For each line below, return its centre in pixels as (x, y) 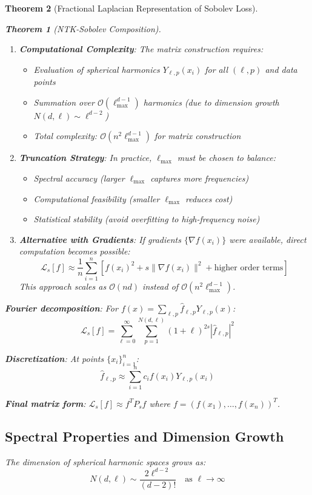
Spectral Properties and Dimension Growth (144, 436)
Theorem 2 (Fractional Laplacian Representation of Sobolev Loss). (131, 8)
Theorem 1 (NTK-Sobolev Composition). (83, 28)
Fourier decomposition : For (61, 308)
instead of (161, 286)
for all (217, 69)
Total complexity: (65, 136)
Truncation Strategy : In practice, (85, 158)
